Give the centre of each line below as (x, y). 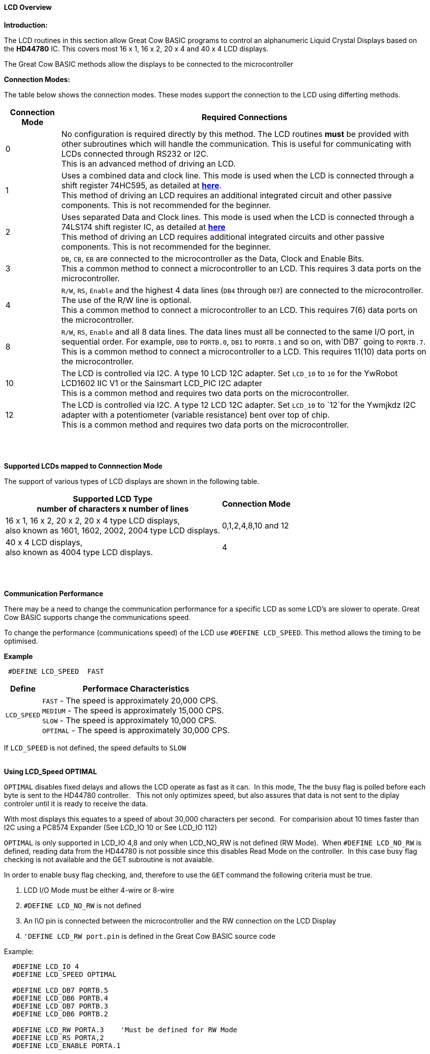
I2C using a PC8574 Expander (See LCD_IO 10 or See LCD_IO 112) (110, 827)
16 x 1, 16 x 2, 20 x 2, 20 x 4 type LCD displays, (93, 520)
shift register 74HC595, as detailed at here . (142, 185)
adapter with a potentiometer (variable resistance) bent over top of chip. (196, 415)
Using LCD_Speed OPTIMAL (51, 771)
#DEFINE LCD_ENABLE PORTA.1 (66, 1045)
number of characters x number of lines (113, 508)
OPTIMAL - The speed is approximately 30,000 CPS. (136, 730)
